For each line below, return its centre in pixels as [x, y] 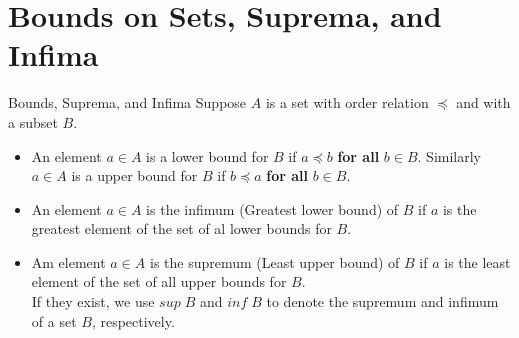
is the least [477, 261]
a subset [33, 121]
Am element [68, 261]
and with [483, 102]
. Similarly [449, 155]
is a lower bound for [207, 155]
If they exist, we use [93, 301]
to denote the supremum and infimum [382, 301]
